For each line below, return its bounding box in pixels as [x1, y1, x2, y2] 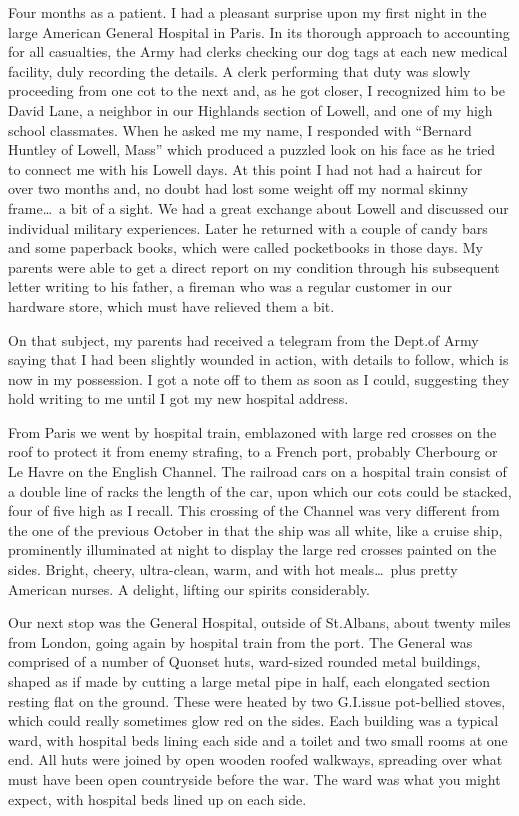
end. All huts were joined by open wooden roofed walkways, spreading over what [8, 749, 503, 770]
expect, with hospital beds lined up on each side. [8, 788, 307, 809]
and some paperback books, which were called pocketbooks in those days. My [8, 237, 483, 258]
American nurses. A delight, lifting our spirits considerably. [8, 578, 370, 599]
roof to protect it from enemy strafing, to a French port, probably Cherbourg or [8, 441, 498, 462]
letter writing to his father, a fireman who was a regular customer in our [8, 276, 452, 297]
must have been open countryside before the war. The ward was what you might [8, 768, 501, 789]
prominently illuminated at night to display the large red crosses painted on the [8, 539, 497, 560]
